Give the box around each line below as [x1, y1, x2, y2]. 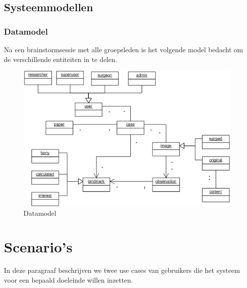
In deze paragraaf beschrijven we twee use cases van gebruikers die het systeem [4, 265, 240, 275]
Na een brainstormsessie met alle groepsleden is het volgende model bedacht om [4, 44, 243, 54]
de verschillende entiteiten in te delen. [4, 54, 117, 64]
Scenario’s [4, 237, 73, 257]
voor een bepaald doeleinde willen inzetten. [4, 274, 133, 285]
